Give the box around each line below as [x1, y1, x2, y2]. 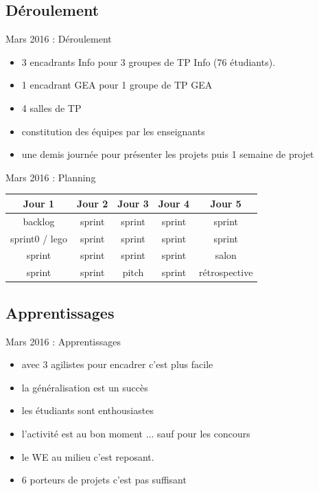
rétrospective [199, 265, 253, 279]
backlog [23, 214, 55, 228]
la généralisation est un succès [21, 380, 148, 394]
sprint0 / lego [10, 231, 67, 245]
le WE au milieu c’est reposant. [21, 449, 154, 464]
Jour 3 [117, 196, 149, 210]
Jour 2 [76, 196, 108, 210]
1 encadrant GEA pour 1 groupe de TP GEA [21, 78, 213, 92]
